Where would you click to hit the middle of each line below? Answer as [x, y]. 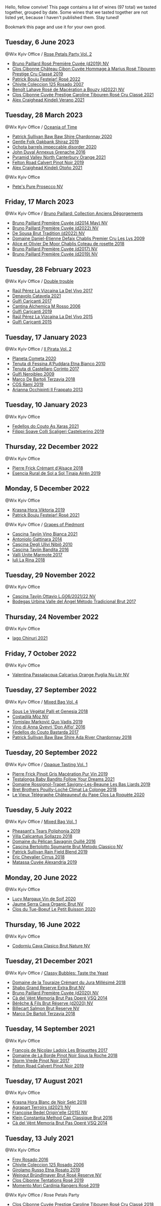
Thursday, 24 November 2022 [52, 617]
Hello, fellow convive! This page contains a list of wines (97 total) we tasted [81, 7]
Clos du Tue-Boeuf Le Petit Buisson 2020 [54, 909]
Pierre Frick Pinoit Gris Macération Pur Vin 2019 [60, 774]
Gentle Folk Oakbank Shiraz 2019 [45, 142]
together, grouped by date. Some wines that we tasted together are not [76, 12]
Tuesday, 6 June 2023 [40, 42]
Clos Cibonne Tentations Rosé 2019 [48, 1180]
